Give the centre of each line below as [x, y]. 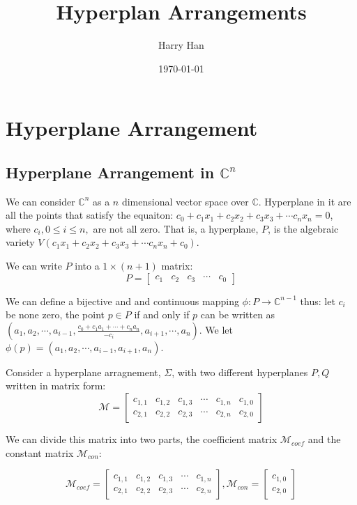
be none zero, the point [55, 314]
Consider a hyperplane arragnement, [83, 372]
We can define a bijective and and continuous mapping [122, 301]
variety [20, 242]
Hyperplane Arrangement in [110, 172]
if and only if [162, 314]
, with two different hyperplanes [240, 372]
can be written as [238, 314]
